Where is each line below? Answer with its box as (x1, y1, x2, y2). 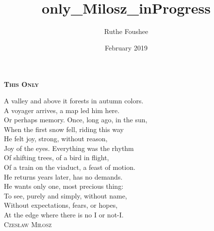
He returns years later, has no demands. (4, 171, 123, 181)
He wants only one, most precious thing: (4, 181, 124, 191)
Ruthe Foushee (104, 26, 148, 36)
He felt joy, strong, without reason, (4, 133, 108, 144)
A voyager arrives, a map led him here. (4, 105, 120, 115)
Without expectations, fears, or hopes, (4, 200, 118, 210)
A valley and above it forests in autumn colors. (4, 95, 144, 105)
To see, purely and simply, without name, (4, 190, 127, 200)
